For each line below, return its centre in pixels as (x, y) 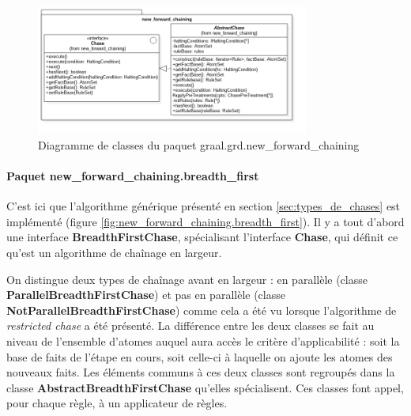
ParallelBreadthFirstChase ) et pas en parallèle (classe (146, 295)
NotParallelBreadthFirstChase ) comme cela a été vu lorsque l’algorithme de (202, 310)
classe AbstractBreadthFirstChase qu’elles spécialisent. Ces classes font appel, (205, 387)
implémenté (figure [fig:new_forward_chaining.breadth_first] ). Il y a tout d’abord (205, 221)
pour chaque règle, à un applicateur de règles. (117, 403)
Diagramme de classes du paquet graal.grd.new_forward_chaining (199, 144)
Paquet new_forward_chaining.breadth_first (133, 176)
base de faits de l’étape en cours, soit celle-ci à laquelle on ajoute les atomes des (200, 356)
